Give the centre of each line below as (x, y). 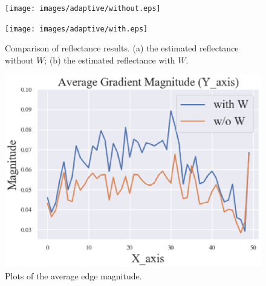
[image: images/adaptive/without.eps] (83, 8)
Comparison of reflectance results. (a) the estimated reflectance (122, 48)
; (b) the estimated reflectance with (110, 60)
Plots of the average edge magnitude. (73, 275)
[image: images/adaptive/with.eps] (76, 29)
